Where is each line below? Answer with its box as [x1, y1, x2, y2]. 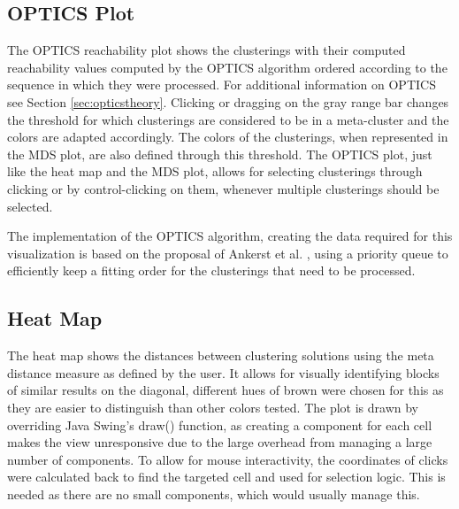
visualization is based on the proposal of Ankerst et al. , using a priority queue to [7, 243, 448, 262]
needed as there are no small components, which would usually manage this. [7, 484, 420, 503]
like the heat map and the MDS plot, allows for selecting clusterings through [7, 162, 423, 181]
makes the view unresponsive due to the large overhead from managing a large [7, 433, 432, 451]
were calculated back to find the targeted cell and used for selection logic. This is [7, 467, 446, 486]
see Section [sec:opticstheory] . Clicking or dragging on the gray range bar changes [7, 92, 449, 111]
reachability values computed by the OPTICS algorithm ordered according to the [7, 58, 448, 76]
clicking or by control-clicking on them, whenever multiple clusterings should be [7, 179, 440, 197]
